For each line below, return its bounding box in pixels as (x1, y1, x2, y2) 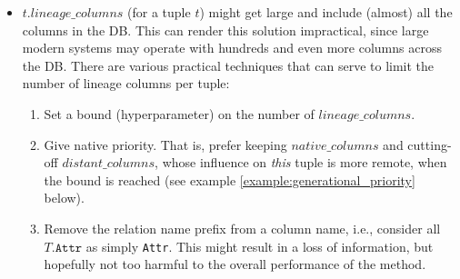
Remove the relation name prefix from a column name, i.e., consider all (44, 218, 441, 237)
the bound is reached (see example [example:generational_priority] (44, 170, 415, 189)
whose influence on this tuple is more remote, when (162, 153, 447, 172)
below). (44, 188, 85, 207)
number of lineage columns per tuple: (22, 74, 230, 93)
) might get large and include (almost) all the (199, 3, 453, 21)
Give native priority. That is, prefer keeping (44, 135, 287, 154)
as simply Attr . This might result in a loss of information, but (85, 236, 434, 255)
